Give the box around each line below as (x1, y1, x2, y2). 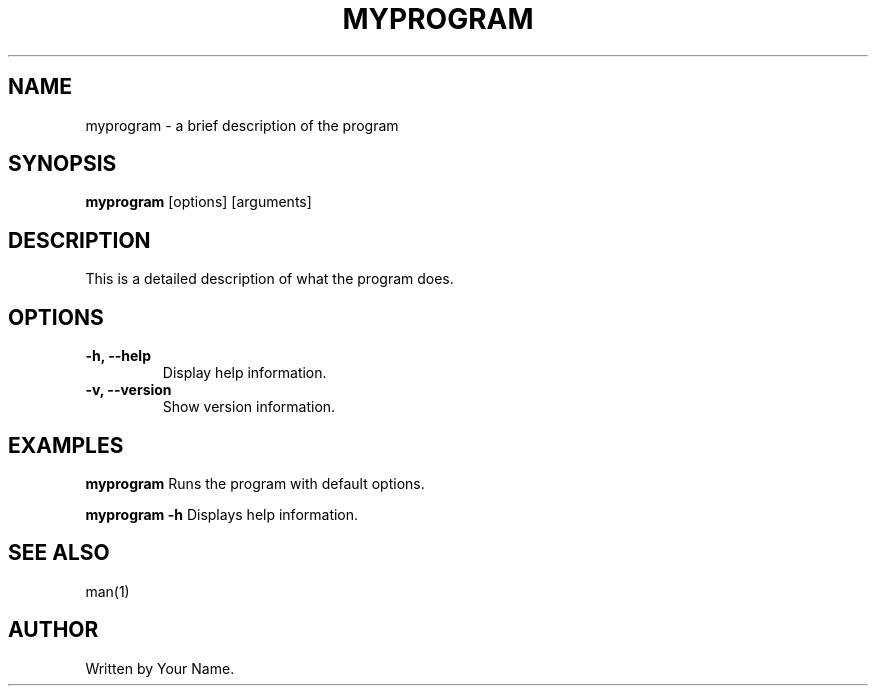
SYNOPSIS (8, 151, 117, 177)
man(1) (85, 582, 130, 600)
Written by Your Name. (85, 659, 235, 677)
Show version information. (162, 398, 336, 416)
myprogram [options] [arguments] (85, 193, 312, 211)
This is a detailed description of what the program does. (85, 270, 454, 288)
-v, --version (85, 381, 172, 399)
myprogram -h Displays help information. (85, 505, 359, 523)
